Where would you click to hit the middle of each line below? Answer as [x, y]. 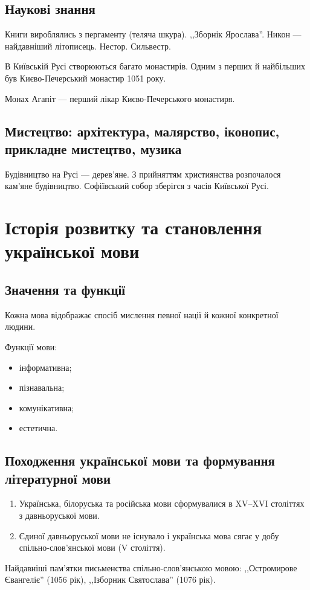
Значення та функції [65, 289]
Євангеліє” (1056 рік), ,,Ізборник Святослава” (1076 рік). [110, 579]
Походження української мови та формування [140, 460]
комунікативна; [47, 407]
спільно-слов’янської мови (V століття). [92, 547]
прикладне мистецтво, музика [93, 148]
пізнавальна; [42, 387]
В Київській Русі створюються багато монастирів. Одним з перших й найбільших [155, 66]
